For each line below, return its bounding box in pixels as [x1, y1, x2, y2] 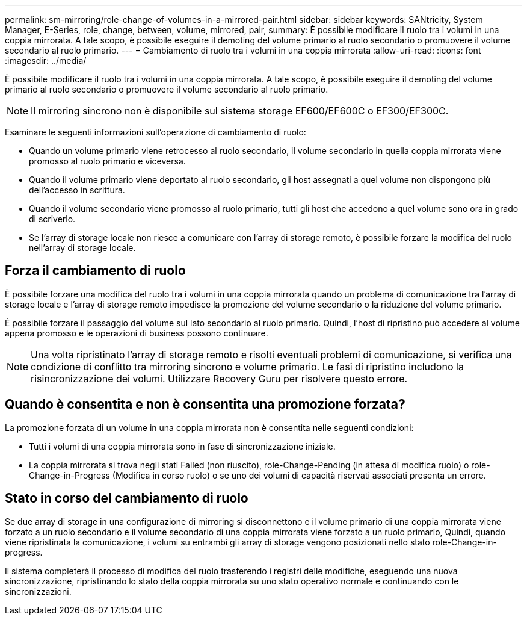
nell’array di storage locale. [29, 243, 136, 253]
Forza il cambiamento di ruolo [5, 263, 186, 279]
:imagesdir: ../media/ [5, 55, 87, 66]
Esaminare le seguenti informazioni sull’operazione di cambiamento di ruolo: [5, 127, 306, 137]
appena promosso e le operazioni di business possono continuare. [5, 327, 268, 338]
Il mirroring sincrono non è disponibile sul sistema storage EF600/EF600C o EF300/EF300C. [31, 105, 449, 117]
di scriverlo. [29, 214, 76, 224]
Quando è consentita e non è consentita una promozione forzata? [5, 397, 405, 412]
